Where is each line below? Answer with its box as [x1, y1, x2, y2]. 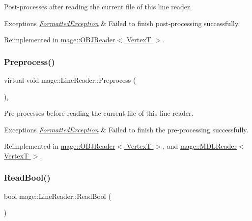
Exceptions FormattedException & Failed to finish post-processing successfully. [4, 18, 240, 28]
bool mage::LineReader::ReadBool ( [4, 190, 111, 201]
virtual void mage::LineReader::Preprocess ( [4, 75, 136, 85]
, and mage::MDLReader [163, 141, 237, 151]
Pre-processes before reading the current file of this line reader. [4, 108, 194, 118]
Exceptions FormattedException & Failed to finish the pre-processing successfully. [4, 124, 249, 134]
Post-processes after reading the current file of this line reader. [4, 1, 192, 11]
